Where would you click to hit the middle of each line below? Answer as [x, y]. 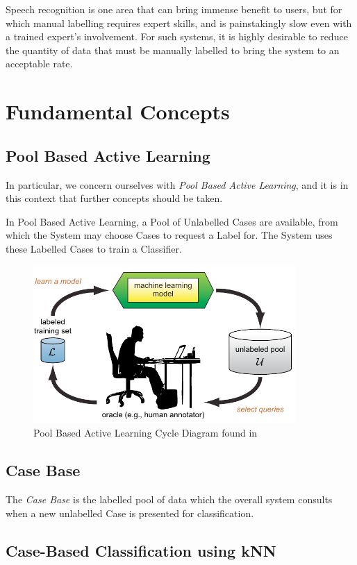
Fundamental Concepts [118, 111]
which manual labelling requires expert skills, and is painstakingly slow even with [179, 23]
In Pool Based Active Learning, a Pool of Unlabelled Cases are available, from [172, 221]
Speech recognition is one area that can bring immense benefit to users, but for [174, 9]
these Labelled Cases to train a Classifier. [94, 248]
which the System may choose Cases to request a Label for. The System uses [169, 235]
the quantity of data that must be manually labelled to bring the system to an [173, 50]
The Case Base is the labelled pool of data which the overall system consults [169, 499]
